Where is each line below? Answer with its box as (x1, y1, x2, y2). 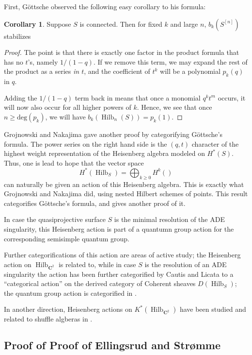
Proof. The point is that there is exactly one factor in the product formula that (4, 47, 239, 57)
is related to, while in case (58, 259, 136, 269)
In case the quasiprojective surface (4, 214, 106, 224)
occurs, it (218, 92, 246, 102)
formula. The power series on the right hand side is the (4, 138, 167, 149)
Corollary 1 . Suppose (4, 18, 71, 29)
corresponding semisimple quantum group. (4, 233, 129, 243)
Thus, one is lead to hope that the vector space (4, 157, 144, 168)
